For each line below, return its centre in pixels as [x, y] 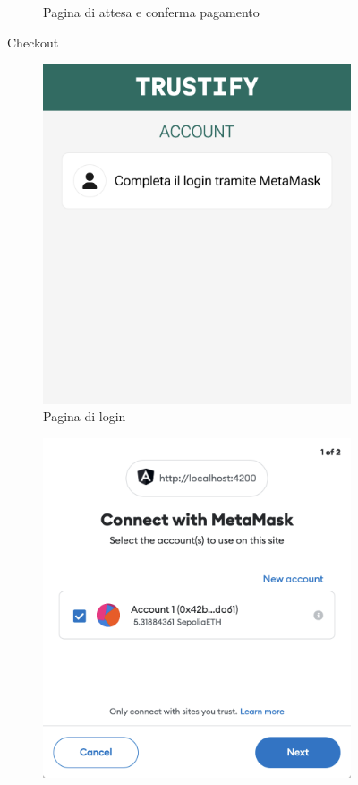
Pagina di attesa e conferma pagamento [151, 12]
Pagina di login [85, 416]
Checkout [33, 42]
